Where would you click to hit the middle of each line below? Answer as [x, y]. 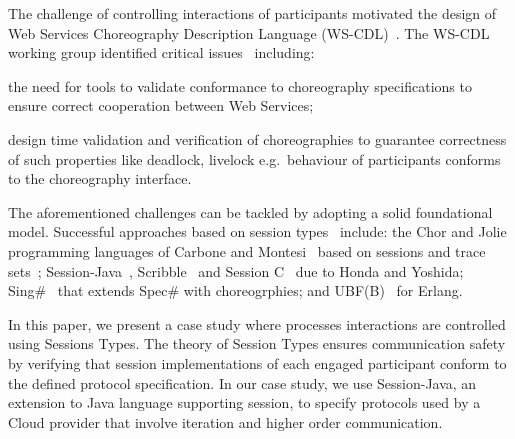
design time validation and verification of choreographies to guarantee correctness [257, 138]
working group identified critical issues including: [161, 52]
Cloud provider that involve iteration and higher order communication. [225, 421]
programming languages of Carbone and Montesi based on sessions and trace [247, 250]
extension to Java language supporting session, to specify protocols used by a [244, 402]
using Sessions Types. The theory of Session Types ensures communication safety [257, 343]
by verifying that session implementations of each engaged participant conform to [257, 362]
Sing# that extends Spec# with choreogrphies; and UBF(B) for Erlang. [235, 290]
